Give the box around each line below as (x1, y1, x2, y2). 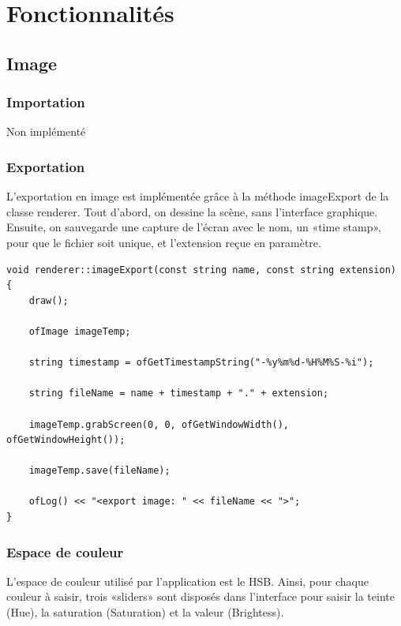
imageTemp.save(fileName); (28, 465, 171, 477)
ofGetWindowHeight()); (6, 434, 126, 446)
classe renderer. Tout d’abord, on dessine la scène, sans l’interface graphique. (6, 203, 378, 219)
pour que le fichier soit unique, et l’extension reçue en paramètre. (6, 234, 321, 250)
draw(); (28, 294, 69, 306)
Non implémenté (6, 123, 86, 140)
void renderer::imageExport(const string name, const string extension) (6, 264, 396, 276)
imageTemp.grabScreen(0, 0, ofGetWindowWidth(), (28, 418, 289, 430)
